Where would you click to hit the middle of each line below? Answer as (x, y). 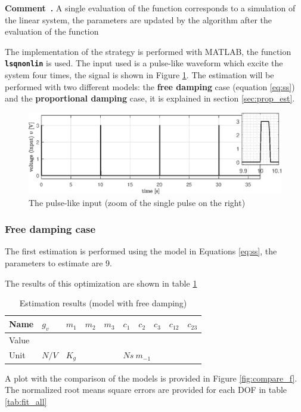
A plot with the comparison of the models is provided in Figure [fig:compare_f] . (151, 378)
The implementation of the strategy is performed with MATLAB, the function (148, 51)
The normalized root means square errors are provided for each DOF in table (146, 390)
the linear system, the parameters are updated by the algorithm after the (139, 19)
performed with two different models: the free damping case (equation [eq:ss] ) (150, 86)
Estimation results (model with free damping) (103, 303)
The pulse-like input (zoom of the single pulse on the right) (137, 202)
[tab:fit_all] (26, 401)
